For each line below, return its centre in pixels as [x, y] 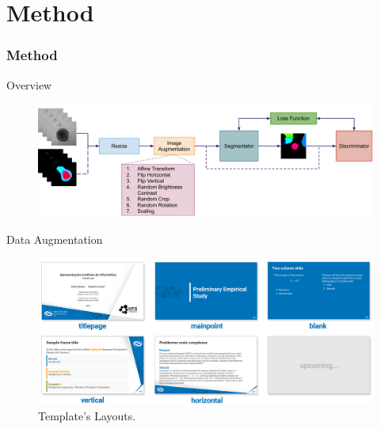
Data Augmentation [55, 239]
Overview [29, 84]
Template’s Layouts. [87, 416]
